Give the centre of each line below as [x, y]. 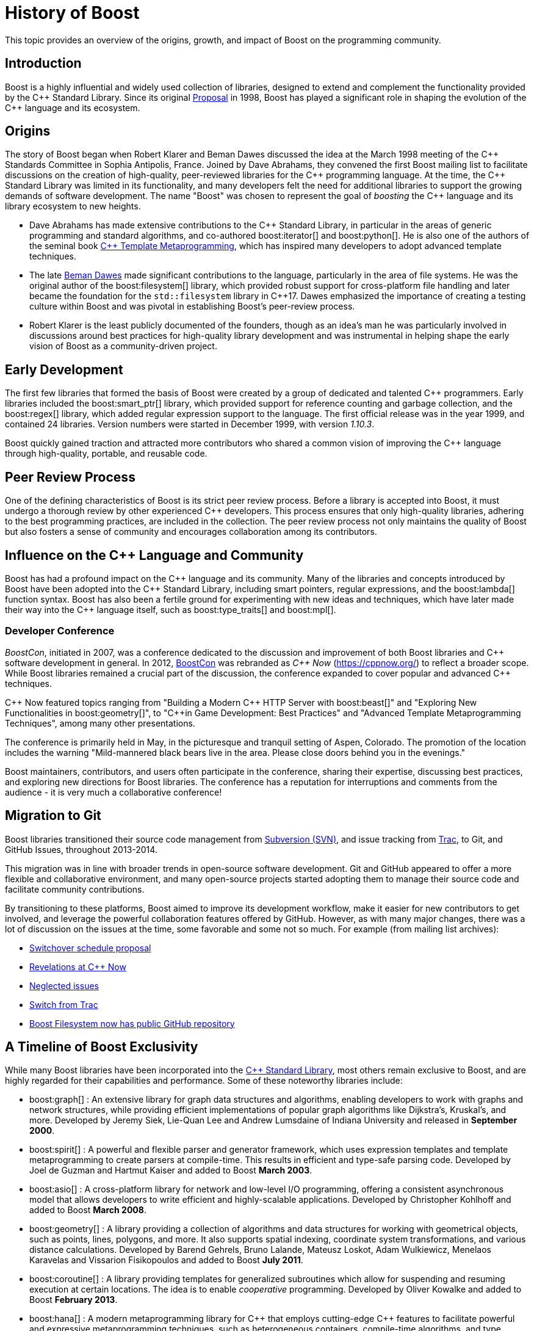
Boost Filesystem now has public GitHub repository [132, 1023]
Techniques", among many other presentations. [100, 723]
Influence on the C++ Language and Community [154, 555]
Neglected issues [64, 985]
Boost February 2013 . [74, 1300]
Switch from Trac [64, 1004]
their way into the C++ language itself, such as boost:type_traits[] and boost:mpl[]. [171, 609]
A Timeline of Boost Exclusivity [102, 1046]
